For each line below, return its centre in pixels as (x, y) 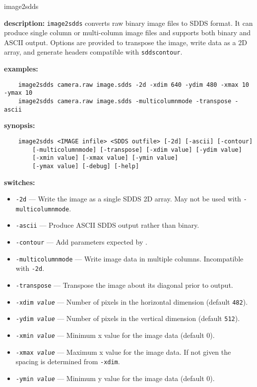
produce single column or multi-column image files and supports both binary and (128, 32)
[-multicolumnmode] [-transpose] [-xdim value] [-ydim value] (137, 150)
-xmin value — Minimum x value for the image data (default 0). (115, 335)
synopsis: (20, 125)
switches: (20, 182)
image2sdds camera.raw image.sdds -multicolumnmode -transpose (125, 101)
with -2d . (30, 268)
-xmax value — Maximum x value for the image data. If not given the (123, 352)
